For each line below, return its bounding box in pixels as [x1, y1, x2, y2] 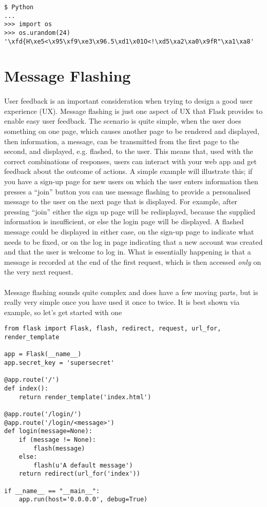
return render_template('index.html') [18, 393, 151, 401]
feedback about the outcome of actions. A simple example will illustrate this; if [4, 166, 253, 177]
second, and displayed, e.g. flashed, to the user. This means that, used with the [4, 146, 253, 157]
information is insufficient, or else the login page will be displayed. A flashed [4, 216, 244, 227]
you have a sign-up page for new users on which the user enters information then [4, 176, 258, 186]
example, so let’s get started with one [4, 306, 122, 317]
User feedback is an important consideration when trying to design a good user [4, 95, 253, 106]
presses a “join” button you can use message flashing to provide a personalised [4, 186, 251, 197]
